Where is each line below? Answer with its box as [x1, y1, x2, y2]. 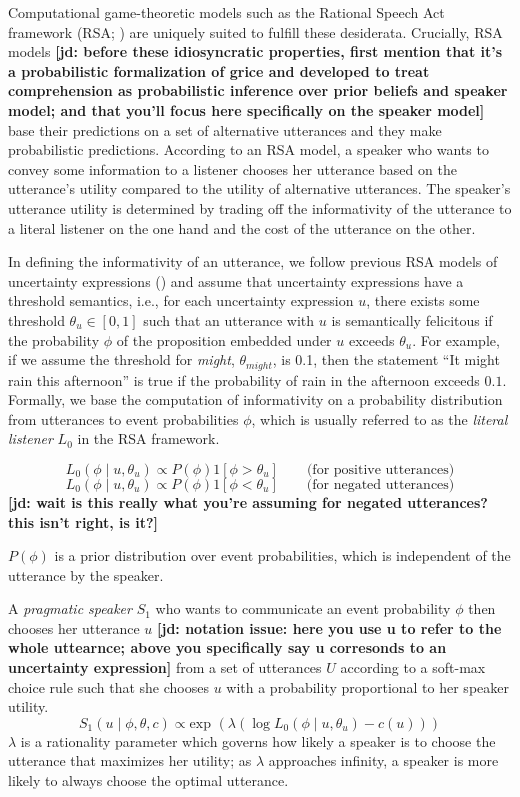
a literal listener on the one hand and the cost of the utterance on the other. [8, 217, 476, 238]
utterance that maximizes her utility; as [8, 750, 252, 771]
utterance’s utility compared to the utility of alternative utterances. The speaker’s [8, 178, 511, 199]
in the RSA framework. [77, 428, 220, 449]
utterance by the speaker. [8, 564, 164, 585]
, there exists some [366, 290, 480, 311]
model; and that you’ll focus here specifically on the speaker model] [8, 99, 485, 120]
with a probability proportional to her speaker [226, 676, 509, 697]
